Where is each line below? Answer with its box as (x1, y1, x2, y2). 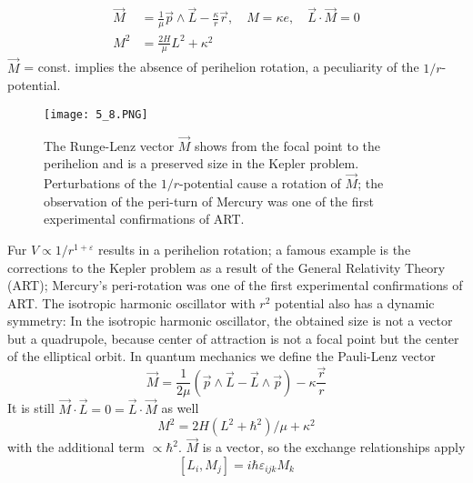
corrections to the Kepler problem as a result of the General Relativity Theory (7, 257, 446, 277)
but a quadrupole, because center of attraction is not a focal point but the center (7, 328, 459, 347)
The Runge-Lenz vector (44, 136, 175, 155)
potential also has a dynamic (275, 293, 435, 312)
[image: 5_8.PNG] (44, 107, 148, 121)
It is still (7, 398, 55, 418)
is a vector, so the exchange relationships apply (202, 438, 466, 457)
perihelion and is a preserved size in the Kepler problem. (44, 154, 359, 173)
